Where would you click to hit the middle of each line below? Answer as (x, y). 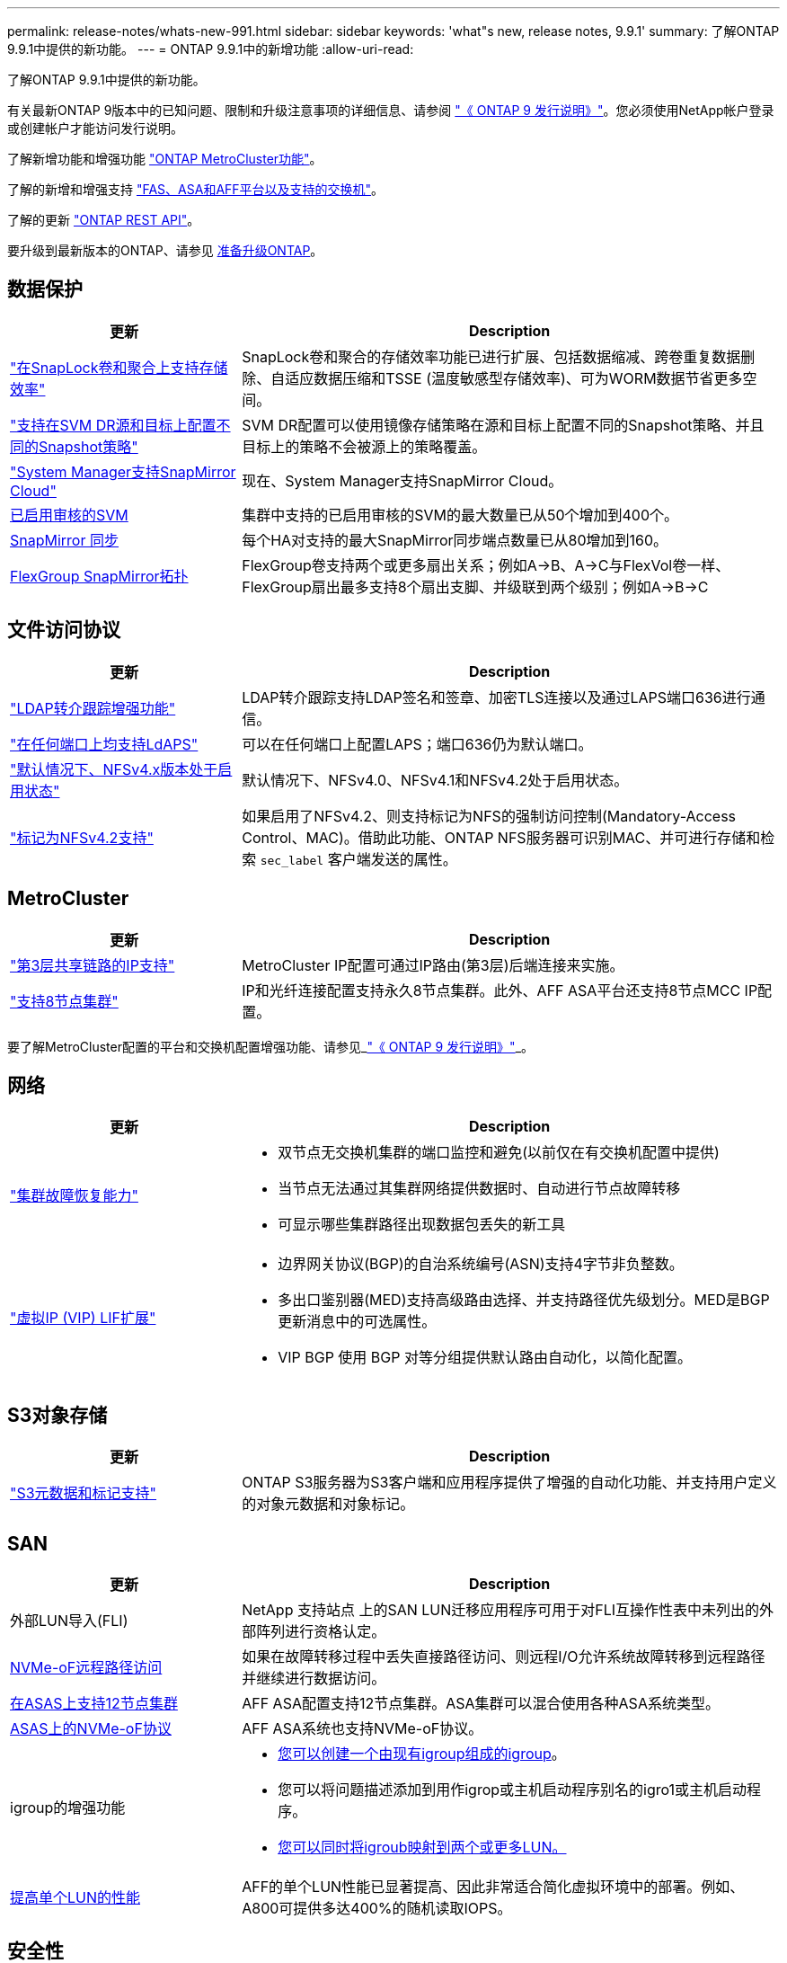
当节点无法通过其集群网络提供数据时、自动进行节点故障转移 (479, 1189)
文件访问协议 (64, 630)
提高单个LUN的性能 (75, 1898)
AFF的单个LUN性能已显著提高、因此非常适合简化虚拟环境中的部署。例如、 (493, 1887)
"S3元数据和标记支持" (84, 1493)
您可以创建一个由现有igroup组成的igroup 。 (422, 1754)
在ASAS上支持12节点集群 (94, 1704)
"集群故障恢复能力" (74, 1196)
